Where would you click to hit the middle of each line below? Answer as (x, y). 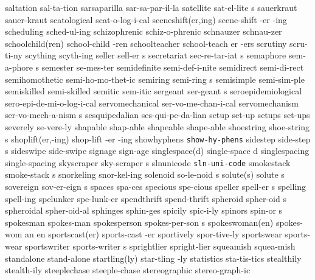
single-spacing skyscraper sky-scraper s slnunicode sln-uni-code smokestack (148, 162)
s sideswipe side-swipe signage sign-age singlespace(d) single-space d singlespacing (157, 151)
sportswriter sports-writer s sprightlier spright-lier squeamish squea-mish (160, 246)
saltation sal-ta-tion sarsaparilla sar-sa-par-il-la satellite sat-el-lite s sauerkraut (151, 7)
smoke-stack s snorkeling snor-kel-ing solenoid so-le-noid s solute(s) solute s (145, 174)
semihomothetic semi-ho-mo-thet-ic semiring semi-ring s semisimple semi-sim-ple (155, 79)
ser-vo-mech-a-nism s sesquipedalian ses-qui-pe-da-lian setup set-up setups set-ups (157, 115)
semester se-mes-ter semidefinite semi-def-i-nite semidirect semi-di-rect (173, 67)
